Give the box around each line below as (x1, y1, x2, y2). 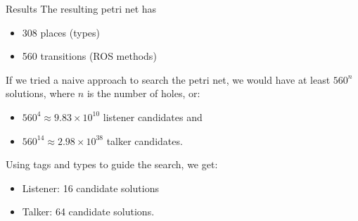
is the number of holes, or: (87, 86, 200, 101)
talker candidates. (106, 133, 183, 148)
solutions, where (6, 86, 75, 101)
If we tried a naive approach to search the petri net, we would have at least (6, 72, 331, 87)
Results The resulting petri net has (6, 1, 157, 15)
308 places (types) (22, 25, 100, 39)
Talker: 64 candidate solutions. (22, 204, 155, 219)
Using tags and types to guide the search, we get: (6, 157, 218, 172)
